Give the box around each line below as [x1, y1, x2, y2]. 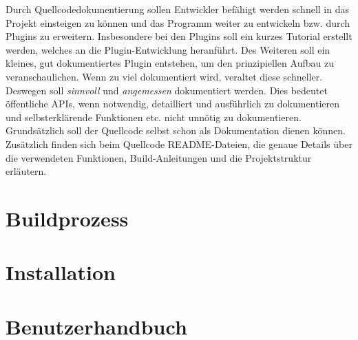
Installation [6, 258, 116, 286]
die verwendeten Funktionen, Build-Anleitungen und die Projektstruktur [6, 150, 312, 164]
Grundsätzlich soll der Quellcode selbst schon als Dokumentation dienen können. [6, 123, 346, 138]
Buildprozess [6, 204, 129, 232]
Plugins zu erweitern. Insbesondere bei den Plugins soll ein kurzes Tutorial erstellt [6, 29, 352, 43]
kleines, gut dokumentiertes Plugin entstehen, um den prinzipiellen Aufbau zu [6, 56, 334, 70]
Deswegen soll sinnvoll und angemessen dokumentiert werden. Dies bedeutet [6, 83, 328, 97]
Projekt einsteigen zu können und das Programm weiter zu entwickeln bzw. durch [6, 15, 350, 30]
